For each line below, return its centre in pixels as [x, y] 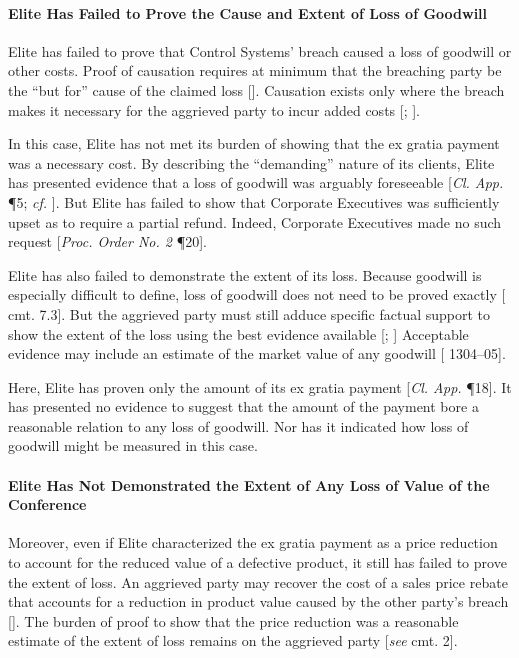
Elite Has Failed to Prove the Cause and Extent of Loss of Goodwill [248, 12]
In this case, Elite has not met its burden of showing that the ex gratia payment [254, 143]
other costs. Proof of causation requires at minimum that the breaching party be [255, 70]
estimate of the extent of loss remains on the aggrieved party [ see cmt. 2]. [233, 640]
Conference [47, 504]
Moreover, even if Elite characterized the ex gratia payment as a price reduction [253, 542]
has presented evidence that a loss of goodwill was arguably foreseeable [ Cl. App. [256, 182]
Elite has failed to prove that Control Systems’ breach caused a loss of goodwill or [260, 50]
